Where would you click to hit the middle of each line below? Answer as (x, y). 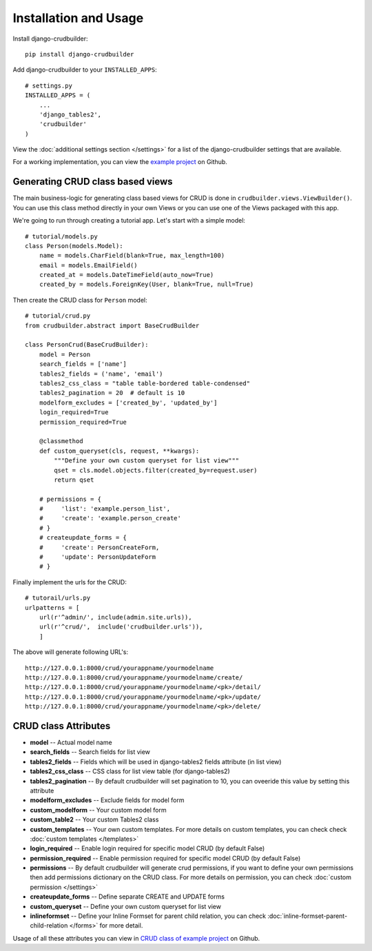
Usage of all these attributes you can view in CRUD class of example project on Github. (136, 938)
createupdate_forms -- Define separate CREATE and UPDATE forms (127, 897)
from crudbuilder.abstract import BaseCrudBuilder (112, 325)
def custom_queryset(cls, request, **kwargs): (119, 451)
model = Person (65, 354)
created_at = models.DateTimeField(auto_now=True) (126, 275)
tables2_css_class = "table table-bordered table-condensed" (145, 384)
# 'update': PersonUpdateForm (97, 557)
